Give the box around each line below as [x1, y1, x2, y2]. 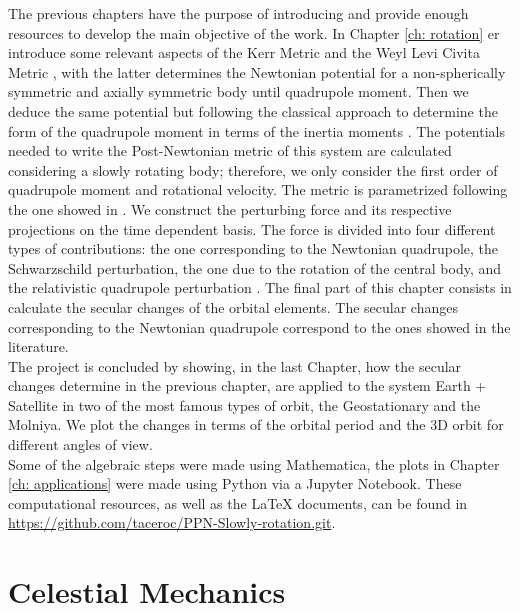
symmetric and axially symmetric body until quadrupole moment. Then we [8, 81, 469, 102]
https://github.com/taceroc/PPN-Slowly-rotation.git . [8, 512, 336, 533]
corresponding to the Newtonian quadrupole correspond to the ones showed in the [8, 316, 511, 337]
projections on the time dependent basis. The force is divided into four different [8, 218, 496, 239]
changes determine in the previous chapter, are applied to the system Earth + [8, 375, 487, 396]
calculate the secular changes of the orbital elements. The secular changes [8, 296, 458, 317]
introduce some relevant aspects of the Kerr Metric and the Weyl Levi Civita [8, 42, 480, 63]
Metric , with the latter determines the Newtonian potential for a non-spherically [8, 61, 506, 82]
